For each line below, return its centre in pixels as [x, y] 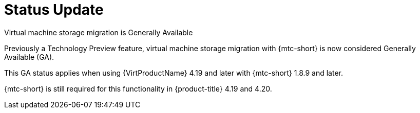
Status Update [54, 10]
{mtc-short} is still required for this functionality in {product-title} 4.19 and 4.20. [138, 88]
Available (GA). [29, 57]
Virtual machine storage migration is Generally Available [99, 32]
